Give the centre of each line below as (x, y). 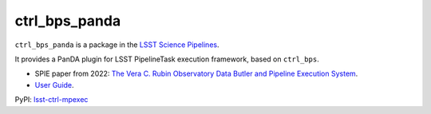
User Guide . (55, 85)
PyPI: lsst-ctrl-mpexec (51, 100)
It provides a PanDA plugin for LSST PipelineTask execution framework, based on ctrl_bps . (167, 59)
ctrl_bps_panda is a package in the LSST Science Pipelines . (117, 45)
